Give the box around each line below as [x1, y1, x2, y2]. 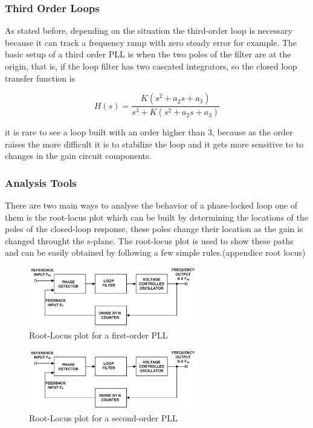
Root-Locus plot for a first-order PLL [29, 329, 168, 342]
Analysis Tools [5, 175, 77, 190]
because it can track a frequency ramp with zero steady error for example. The [5, 36, 297, 48]
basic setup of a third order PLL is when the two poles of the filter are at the [5, 48, 291, 60]
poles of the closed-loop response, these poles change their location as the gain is [5, 222, 303, 235]
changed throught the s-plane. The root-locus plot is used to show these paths [5, 234, 294, 247]
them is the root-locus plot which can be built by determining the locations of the [5, 210, 308, 223]
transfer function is [5, 71, 76, 84]
